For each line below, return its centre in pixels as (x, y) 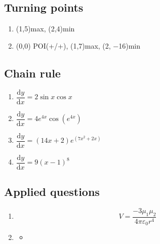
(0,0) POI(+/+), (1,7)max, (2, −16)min (78, 45)
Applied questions (52, 192)
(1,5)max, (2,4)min (45, 29)
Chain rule (32, 73)
